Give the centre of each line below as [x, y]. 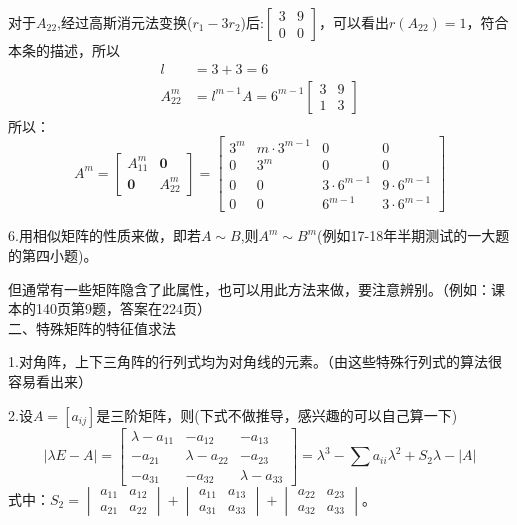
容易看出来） [50, 380]
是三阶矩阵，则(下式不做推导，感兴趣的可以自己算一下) [277, 414]
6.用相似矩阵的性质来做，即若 [104, 235]
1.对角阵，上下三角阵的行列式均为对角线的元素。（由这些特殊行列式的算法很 [255, 361]
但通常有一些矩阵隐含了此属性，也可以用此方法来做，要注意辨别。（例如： [249, 288]
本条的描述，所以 [64, 50]
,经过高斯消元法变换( [125, 22]
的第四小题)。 [53, 254]
